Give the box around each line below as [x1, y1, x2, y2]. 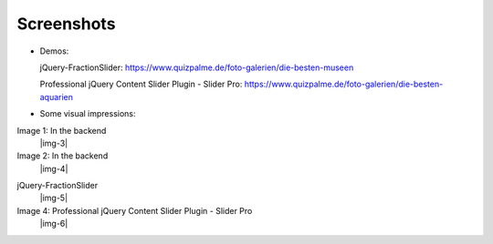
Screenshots [16, 14, 116, 34]
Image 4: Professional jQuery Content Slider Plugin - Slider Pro [16, 205, 253, 216]
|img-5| [39, 192, 68, 204]
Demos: [39, 46, 69, 56]
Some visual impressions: [39, 108, 136, 119]
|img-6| [39, 219, 68, 229]
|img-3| [39, 137, 68, 148]
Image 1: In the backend [16, 125, 107, 136]
